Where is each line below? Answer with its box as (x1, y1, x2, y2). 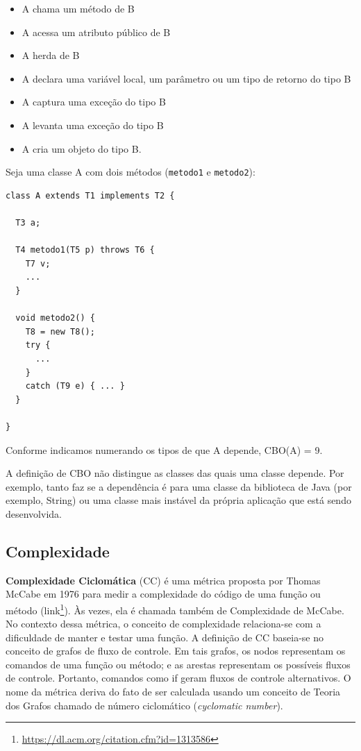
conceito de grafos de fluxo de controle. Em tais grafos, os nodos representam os (6, 643, 346, 658)
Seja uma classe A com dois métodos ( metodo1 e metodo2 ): (6, 164, 255, 179)
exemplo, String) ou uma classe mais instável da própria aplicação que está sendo (6, 493, 351, 507)
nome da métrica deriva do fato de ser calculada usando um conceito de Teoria (6, 684, 341, 699)
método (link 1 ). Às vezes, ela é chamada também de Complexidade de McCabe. (6, 600, 344, 617)
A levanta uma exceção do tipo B (22, 117, 164, 132)
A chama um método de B (22, 1, 135, 15)
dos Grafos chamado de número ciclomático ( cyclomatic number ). (6, 698, 283, 712)
